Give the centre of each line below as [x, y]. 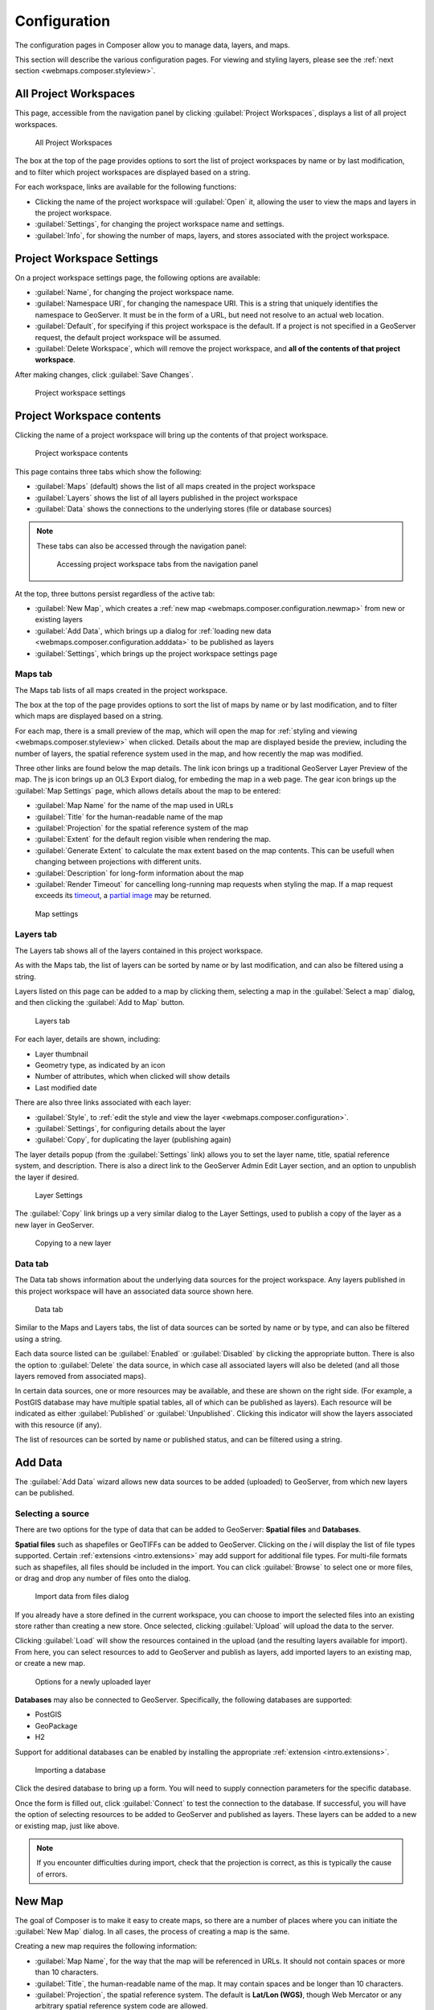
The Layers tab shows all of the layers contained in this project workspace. [139, 950]
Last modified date [66, 1087]
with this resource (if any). [58, 1425]
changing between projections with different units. [118, 862]
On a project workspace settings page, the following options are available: [137, 277]
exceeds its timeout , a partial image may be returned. [123, 896]
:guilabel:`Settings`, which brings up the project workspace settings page [156, 653]
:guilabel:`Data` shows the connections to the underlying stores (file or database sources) [184, 509]
